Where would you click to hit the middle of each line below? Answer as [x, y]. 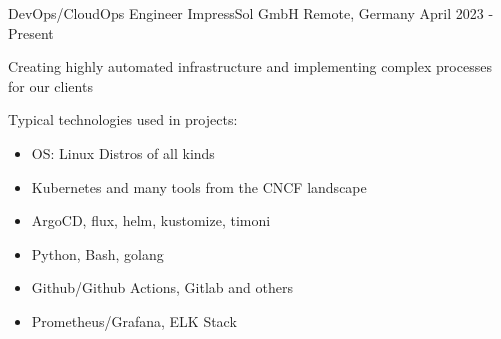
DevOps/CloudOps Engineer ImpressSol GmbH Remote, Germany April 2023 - [251, 13]
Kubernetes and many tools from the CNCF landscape [199, 186]
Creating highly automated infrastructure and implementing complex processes [250, 66]
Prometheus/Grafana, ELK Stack [134, 320]
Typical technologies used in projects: [123, 119]
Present [31, 32]
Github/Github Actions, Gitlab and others [162, 287]
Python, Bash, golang [97, 253]
